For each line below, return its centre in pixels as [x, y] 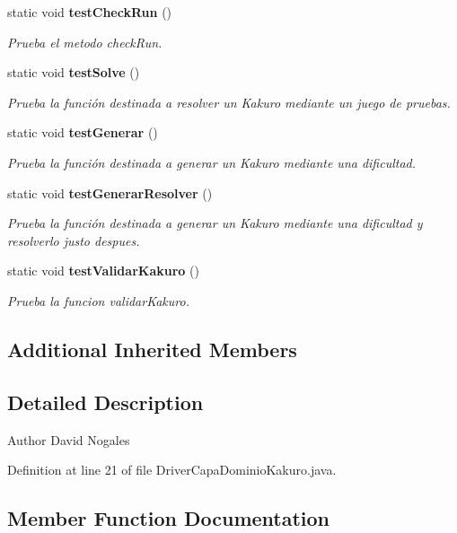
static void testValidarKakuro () [103, 271]
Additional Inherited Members [152, 349]
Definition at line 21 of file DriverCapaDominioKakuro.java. [172, 470]
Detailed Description [105, 402]
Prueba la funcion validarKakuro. [98, 300]
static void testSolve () [74, 72]
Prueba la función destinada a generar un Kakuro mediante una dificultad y [215, 223]
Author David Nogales [69, 439]
